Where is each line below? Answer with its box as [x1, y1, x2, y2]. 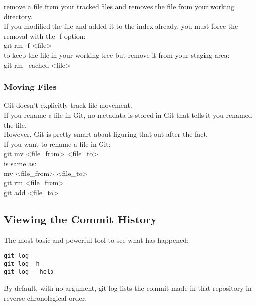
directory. [4, 11, 33, 21]
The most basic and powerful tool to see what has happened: [4, 234, 189, 245]
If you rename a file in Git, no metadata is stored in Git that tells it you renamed [4, 109, 252, 120]
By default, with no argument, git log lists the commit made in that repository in [4, 283, 252, 293]
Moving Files [4, 81, 57, 93]
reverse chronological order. [4, 292, 87, 303]
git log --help [4, 268, 54, 276]
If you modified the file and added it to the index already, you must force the [4, 21, 238, 31]
